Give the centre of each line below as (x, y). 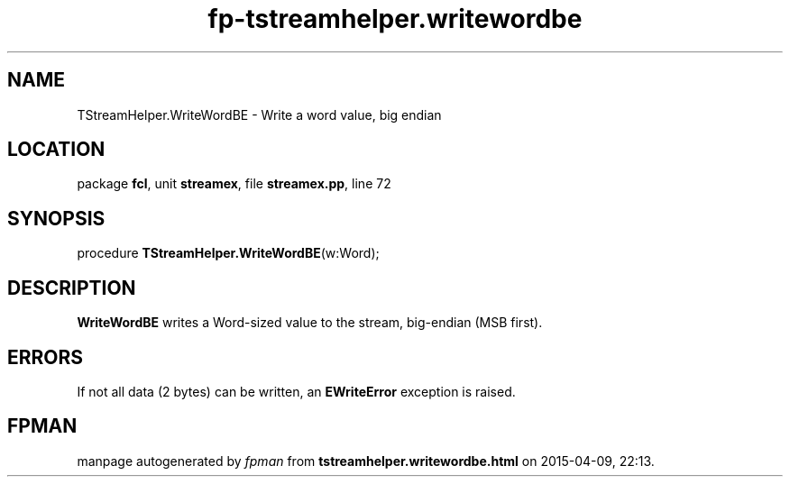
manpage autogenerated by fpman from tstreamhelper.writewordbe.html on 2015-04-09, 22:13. (366, 461)
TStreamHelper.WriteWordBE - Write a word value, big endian (259, 114)
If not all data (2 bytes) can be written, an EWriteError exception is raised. (296, 391)
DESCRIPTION (72, 288)
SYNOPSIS (56, 218)
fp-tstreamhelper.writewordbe (395, 19)
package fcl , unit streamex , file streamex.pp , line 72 (234, 184)
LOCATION (56, 150)
